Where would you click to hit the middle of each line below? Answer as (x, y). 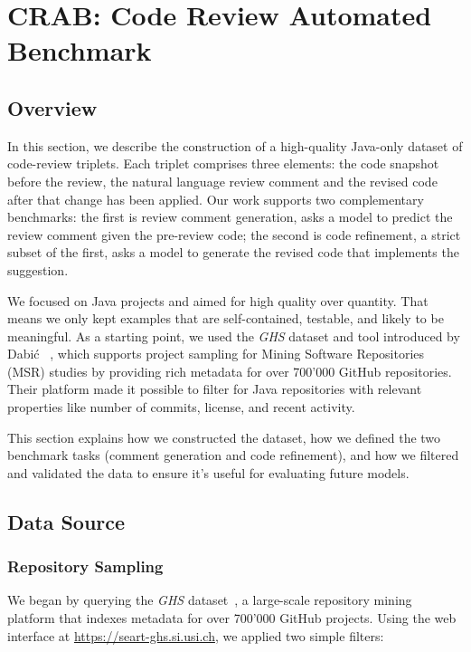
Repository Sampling (85, 566)
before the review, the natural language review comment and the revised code (222, 181)
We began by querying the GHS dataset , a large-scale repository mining (210, 600)
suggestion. (38, 269)
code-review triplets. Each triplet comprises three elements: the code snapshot (223, 163)
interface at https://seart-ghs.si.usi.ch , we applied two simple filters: (196, 635)
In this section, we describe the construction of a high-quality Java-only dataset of (235, 145)
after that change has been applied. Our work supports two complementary (216, 199)
